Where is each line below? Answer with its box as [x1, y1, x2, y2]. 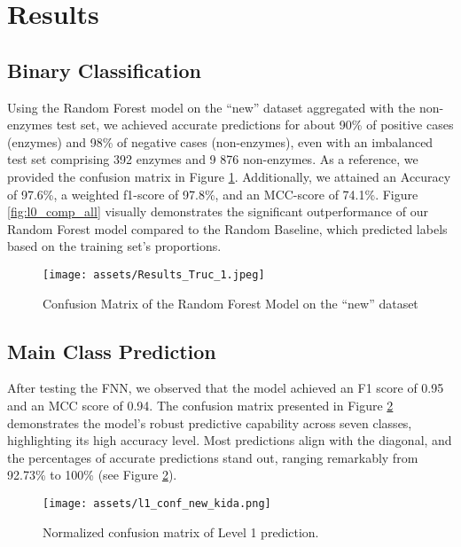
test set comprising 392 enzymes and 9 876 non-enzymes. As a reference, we [7, 150, 418, 168]
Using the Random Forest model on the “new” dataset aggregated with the [7, 98, 416, 116]
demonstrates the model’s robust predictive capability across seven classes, [7, 413, 412, 432]
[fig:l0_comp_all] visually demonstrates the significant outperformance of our [7, 202, 428, 221]
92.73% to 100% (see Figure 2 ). [7, 465, 177, 484]
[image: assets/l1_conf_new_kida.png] [43, 496, 271, 510]
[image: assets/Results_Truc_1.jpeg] [43, 268, 265, 281]
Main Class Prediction [7, 337, 216, 364]
